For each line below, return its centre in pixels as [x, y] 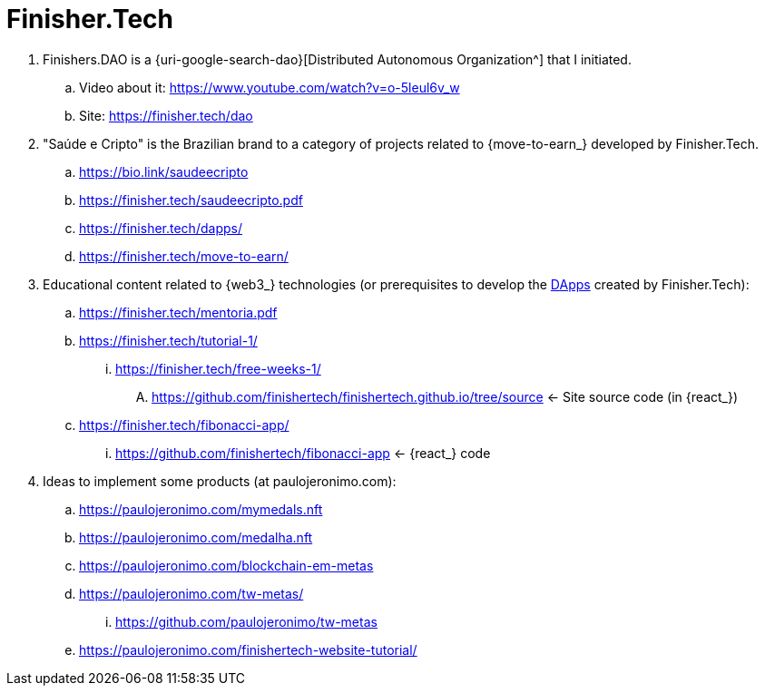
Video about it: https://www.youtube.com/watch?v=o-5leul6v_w [270, 87]
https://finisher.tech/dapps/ [161, 228]
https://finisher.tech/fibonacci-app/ [184, 425]
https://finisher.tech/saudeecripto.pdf [191, 200]
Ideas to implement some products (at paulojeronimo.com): [220, 481]
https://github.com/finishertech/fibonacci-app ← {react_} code [303, 453]
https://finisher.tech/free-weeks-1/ [218, 368]
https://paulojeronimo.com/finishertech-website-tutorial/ [248, 649]
